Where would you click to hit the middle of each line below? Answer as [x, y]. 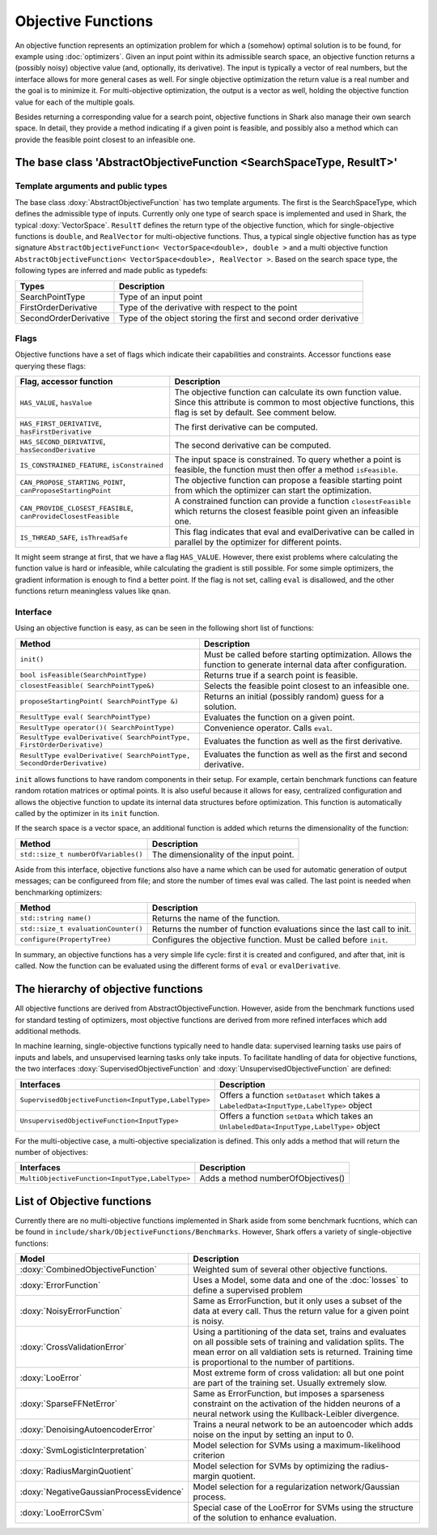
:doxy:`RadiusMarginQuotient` [76, 1471]
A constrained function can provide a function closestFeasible [293, 501]
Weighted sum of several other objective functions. [290, 1270]
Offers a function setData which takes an [296, 1116]
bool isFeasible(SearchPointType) [83, 676]
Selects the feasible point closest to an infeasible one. [306, 686]
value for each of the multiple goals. [75, 102]
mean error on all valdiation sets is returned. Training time [303, 1352]
